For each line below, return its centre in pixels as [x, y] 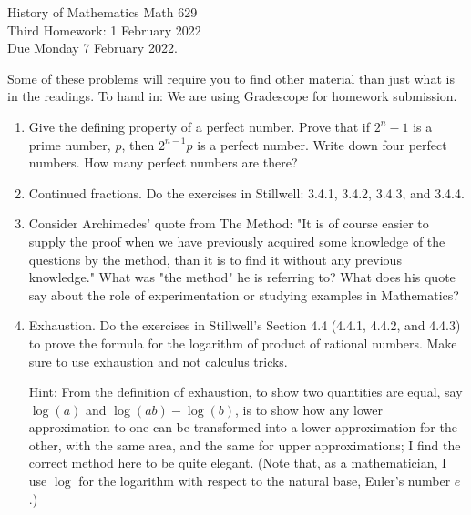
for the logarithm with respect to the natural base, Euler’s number [265, 481]
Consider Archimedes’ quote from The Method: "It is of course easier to [229, 223]
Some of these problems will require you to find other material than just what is [231, 78]
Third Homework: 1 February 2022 [104, 30]
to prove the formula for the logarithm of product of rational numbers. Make [243, 343]
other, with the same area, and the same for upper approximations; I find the [245, 444]
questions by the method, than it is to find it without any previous [215, 259]
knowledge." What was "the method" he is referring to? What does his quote [242, 277]
